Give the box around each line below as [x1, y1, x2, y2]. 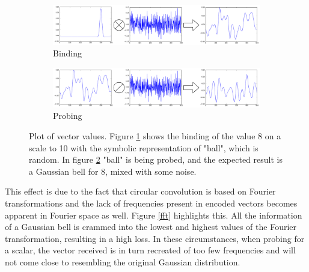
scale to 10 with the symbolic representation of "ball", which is [29, 141, 259, 154]
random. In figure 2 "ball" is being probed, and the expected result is [29, 153, 283, 166]
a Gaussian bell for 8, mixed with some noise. [29, 165, 197, 177]
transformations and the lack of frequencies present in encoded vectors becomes [5, 197, 298, 210]
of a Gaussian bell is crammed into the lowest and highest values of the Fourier [5, 220, 297, 233]
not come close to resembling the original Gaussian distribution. [5, 256, 240, 268]
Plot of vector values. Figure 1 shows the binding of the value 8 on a [29, 130, 281, 142]
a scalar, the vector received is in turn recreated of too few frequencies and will [5, 244, 296, 256]
